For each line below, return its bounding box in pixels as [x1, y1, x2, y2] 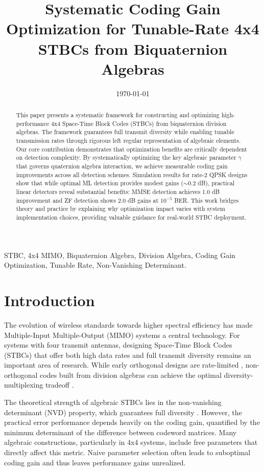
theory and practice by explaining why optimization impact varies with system [16, 204, 226, 213]
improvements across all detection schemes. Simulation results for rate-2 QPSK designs [16, 170, 248, 179]
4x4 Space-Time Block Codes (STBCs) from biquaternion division [51, 119, 227, 127]
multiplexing [4, 379, 43, 390]
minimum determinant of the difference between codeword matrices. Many [4, 426, 237, 437]
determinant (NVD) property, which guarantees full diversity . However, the [4, 406, 242, 417]
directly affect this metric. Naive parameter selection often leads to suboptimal [4, 447, 251, 458]
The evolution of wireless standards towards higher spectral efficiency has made [4, 319, 253, 330]
